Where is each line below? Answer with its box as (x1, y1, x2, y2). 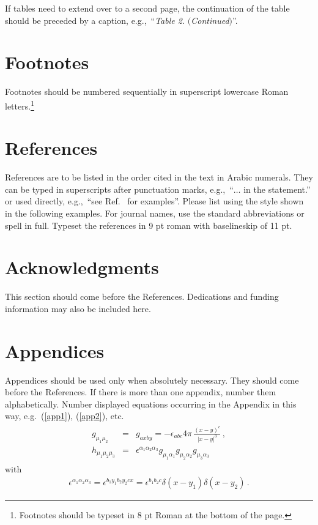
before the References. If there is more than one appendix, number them (5, 385, 276, 398)
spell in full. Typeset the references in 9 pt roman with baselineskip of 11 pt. (5, 218, 292, 231)
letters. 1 (5, 97, 34, 112)
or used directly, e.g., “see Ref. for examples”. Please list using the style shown (5, 195, 304, 207)
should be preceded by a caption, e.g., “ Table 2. (5, 13, 185, 26)
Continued (191, 13, 229, 26)
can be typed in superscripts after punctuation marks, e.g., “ (5, 182, 234, 195)
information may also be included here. (5, 302, 151, 315)
